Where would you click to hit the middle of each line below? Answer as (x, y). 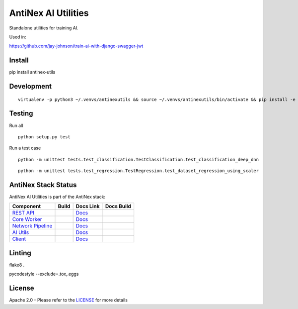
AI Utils (21, 232)
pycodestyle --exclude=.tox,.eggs (44, 274)
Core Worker (27, 219)
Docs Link (88, 206)
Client (19, 239)
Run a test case (25, 148)
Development (31, 86)
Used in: (18, 37)
